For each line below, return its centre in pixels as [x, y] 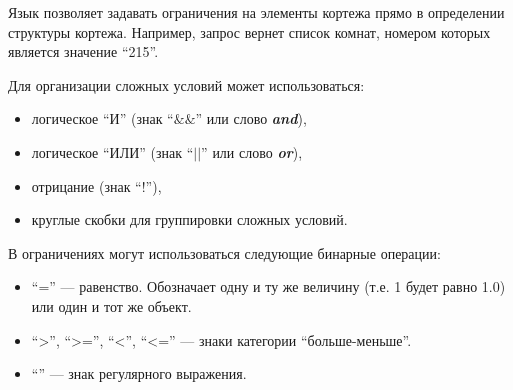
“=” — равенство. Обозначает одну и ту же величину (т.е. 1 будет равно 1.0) [268, 286]
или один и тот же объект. [111, 305]
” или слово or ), [252, 151]
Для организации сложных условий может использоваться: [186, 84]
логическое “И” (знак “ [102, 118]
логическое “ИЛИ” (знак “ [112, 151]
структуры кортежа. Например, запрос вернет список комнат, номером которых [249, 31]
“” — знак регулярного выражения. [139, 373]
